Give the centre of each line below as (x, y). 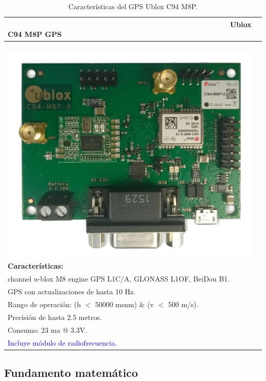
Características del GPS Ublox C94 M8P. (133, 6)
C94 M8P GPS (35, 34)
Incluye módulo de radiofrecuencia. (62, 342)
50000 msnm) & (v (124, 304)
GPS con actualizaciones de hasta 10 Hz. (72, 292)
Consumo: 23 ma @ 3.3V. (48, 329)
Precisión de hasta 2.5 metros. (55, 317)
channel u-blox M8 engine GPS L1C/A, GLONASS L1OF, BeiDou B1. (119, 279)
